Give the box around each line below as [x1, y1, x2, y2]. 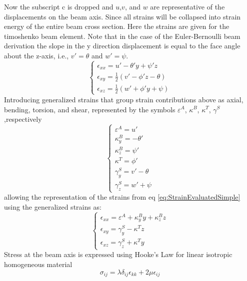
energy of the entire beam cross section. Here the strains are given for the [4, 21, 229, 31]
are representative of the [150, 1, 225, 11]
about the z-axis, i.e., [4, 50, 69, 60]
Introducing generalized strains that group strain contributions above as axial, [4, 94, 243, 104]
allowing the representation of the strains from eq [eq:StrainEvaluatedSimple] [4, 192, 240, 202]
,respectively [4, 114, 42, 124]
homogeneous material [4, 259, 72, 269]
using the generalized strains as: [4, 201, 101, 212]
